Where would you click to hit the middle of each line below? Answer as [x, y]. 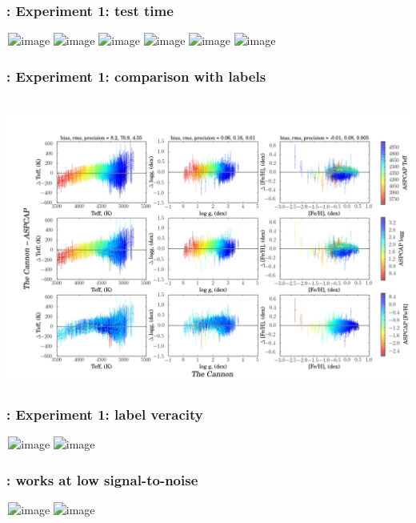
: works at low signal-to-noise [102, 479]
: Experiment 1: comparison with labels [136, 76]
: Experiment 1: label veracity [105, 414]
